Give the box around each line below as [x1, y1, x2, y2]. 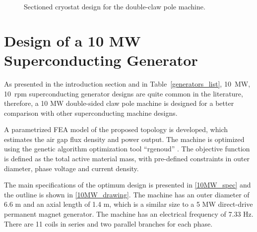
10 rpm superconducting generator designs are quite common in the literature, [4, 88, 243, 98]
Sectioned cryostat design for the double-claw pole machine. [24, 1, 205, 11]
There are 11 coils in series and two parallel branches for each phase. [4, 218, 213, 229]
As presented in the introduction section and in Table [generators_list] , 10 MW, [4, 78, 251, 89]
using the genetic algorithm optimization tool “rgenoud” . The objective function [4, 143, 250, 154]
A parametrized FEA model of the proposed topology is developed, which [4, 124, 228, 135]
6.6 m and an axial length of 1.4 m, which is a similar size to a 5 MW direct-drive [4, 199, 253, 209]
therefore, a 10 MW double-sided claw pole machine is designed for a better [4, 98, 234, 108]
